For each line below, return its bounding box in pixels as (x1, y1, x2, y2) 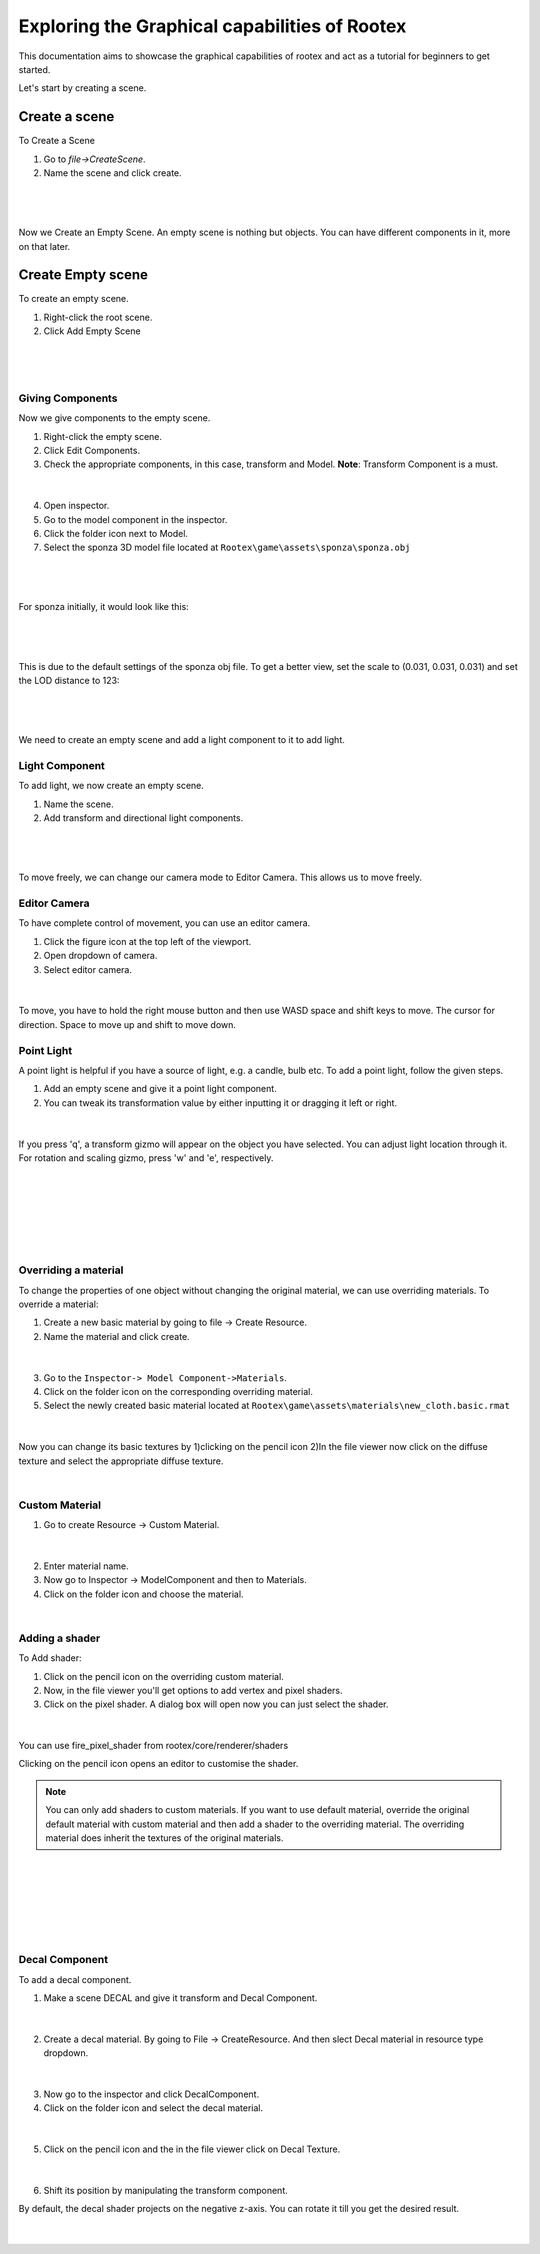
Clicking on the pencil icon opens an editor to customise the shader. (18, 1758, 299, 1770)
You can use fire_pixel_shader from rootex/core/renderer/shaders (18, 1740, 289, 1752)
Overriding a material (18, 1263, 124, 1277)
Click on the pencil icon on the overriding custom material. (43, 1670, 284, 1682)
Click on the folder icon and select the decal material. (43, 2102, 264, 2114)
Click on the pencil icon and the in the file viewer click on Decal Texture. (43, 2143, 341, 2155)
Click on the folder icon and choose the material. (43, 1588, 244, 1600)
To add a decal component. (18, 1973, 132, 1985)
